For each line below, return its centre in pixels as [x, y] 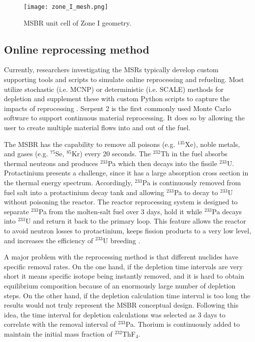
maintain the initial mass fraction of [58, 333]
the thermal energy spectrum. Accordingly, [68, 182]
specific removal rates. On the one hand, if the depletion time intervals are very [124, 266]
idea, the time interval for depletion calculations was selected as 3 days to [115, 314]
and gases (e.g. [26, 154]
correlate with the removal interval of [60, 324]
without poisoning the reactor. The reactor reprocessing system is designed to [121, 202]
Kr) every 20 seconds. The [111, 154]
